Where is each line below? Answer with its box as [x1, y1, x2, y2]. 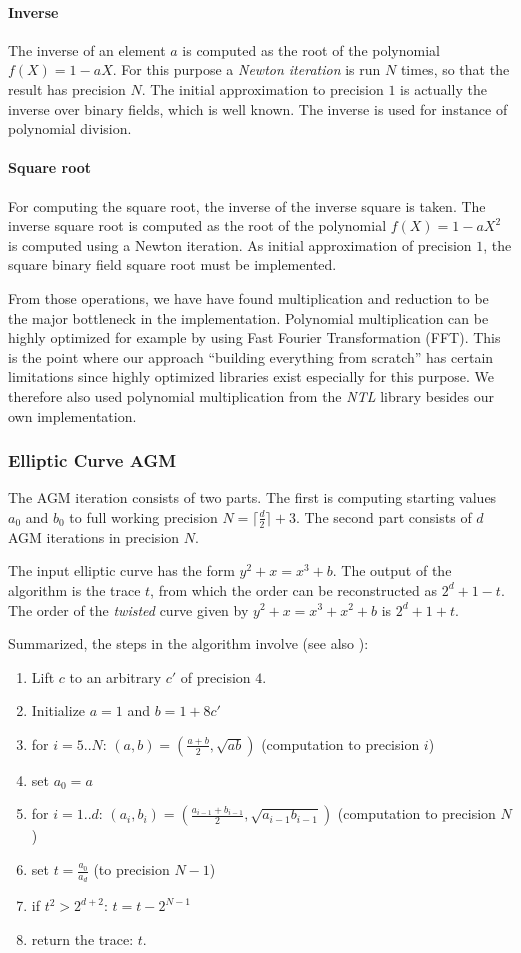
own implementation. [8, 405, 137, 426]
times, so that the [400, 59, 510, 80]
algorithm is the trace [8, 579, 141, 600]
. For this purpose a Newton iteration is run [112, 59, 381, 80]
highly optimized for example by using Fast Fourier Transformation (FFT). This [8, 327, 501, 348]
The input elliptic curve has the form [8, 560, 235, 581]
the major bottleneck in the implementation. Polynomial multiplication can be [8, 307, 489, 328]
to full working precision [69, 506, 218, 527]
